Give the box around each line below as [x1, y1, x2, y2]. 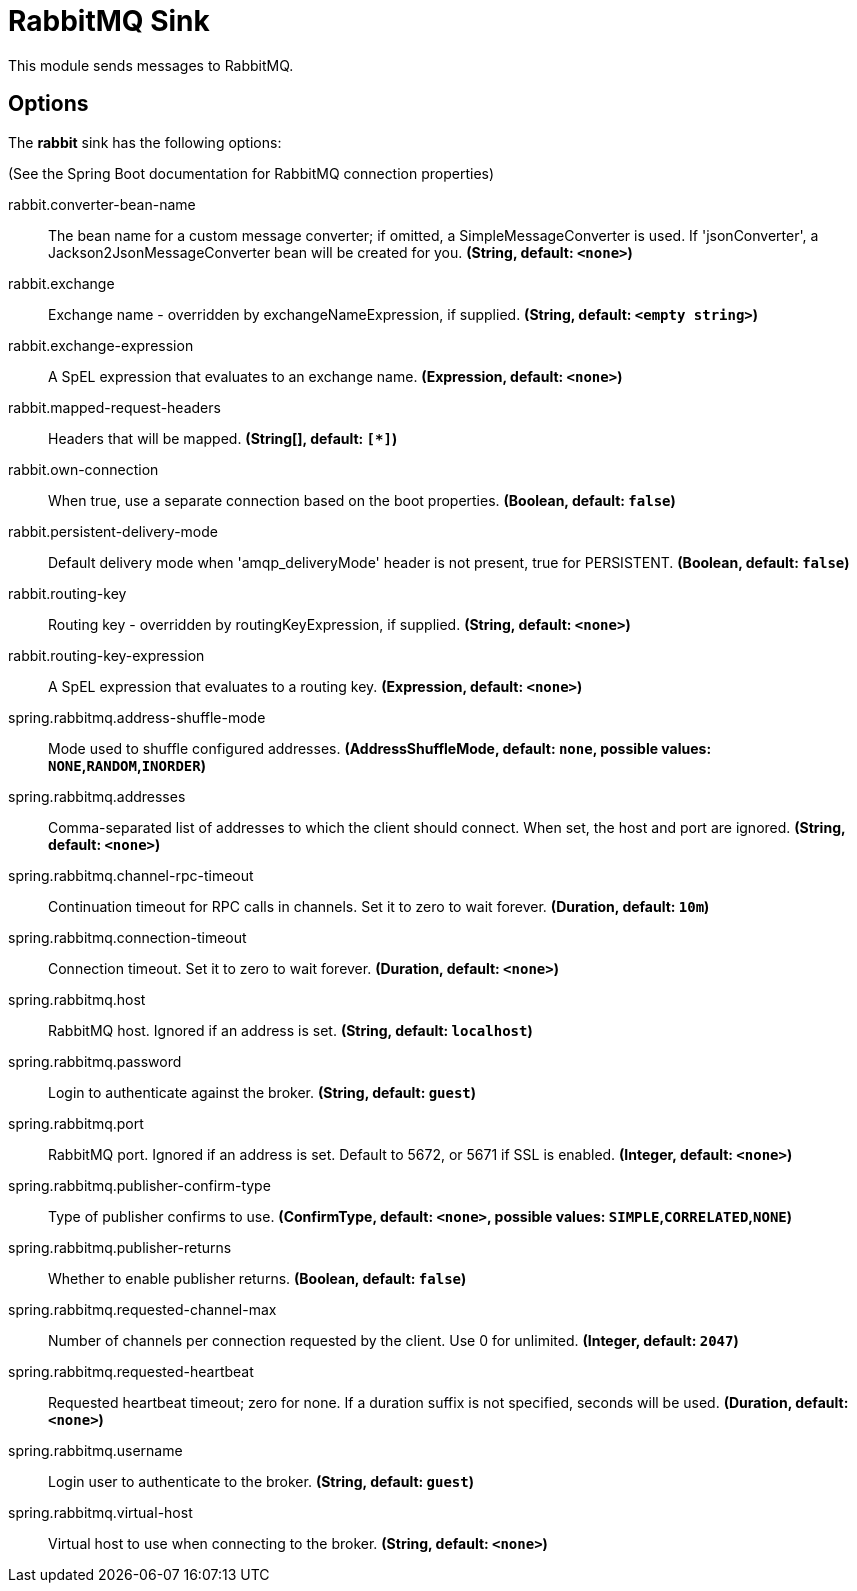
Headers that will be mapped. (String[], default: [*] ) [48, 429, 398, 447]
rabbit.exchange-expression [8, 336, 194, 354]
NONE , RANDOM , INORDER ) [48, 756, 206, 774]
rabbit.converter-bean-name [8, 195, 196, 213]
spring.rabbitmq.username [8, 1441, 183, 1459]
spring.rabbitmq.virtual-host [8, 1503, 193, 1521]
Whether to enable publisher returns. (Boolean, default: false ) [48, 1269, 467, 1287]
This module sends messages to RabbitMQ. [8, 56, 294, 74]
